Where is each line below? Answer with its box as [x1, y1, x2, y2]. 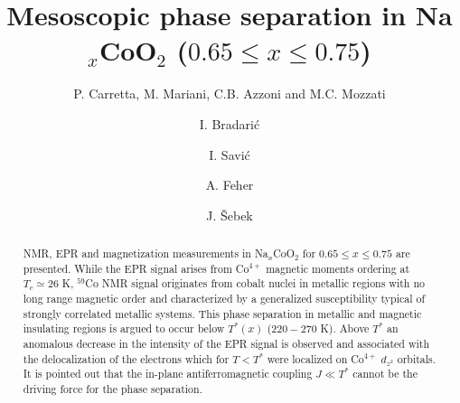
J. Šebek [206, 205, 253, 224]
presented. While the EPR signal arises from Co [23, 260, 249, 276]
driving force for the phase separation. [23, 380, 202, 396]
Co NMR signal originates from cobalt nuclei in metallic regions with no [85, 276, 426, 291]
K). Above [320, 321, 370, 336]
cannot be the [352, 366, 418, 381]
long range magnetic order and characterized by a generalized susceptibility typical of [23, 291, 426, 306]
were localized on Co [267, 351, 364, 366]
